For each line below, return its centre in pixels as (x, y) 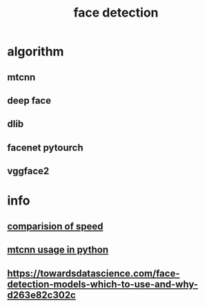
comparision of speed (55, 226)
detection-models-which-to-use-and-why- (103, 284)
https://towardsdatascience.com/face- (94, 273)
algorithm (36, 52)
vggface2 (28, 171)
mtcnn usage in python (58, 250)
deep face (29, 101)
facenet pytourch (46, 148)
